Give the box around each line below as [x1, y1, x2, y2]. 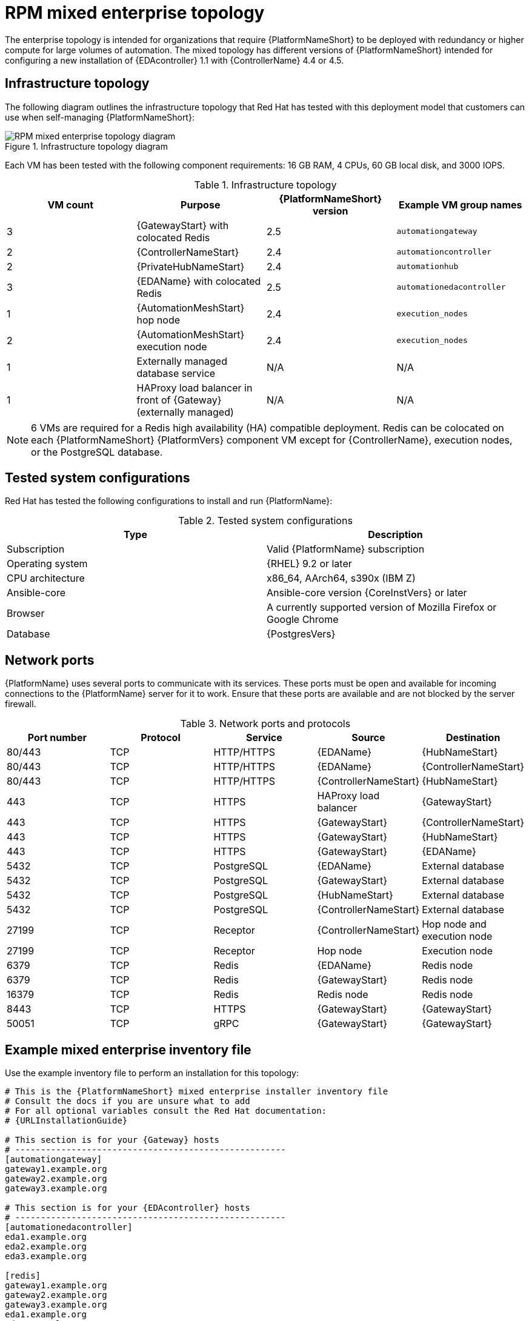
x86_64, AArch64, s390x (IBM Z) [267, 572, 416, 585]
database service [136, 367, 216, 379]
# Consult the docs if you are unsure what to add [5, 1096, 250, 1106]
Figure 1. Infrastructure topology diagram [5, 141, 168, 151]
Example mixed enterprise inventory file [5, 1042, 251, 1057]
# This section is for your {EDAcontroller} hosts [5, 1203, 250, 1213]
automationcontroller [396, 247, 492, 257]
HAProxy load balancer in [136, 381, 253, 394]
